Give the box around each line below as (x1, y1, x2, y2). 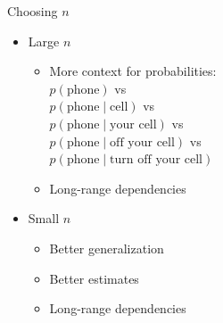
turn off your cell (110, 153, 203, 167)
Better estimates (49, 269, 139, 287)
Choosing (7, 2, 58, 20)
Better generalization (49, 238, 164, 257)
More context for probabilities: (49, 62, 217, 80)
